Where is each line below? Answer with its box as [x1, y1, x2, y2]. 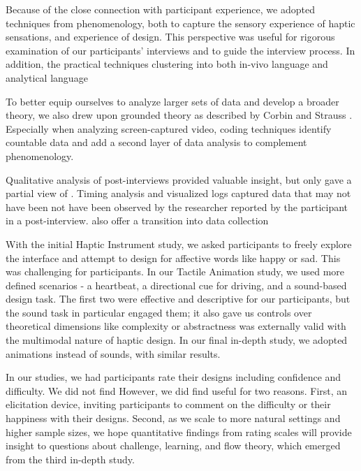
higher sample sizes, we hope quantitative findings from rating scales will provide [6, 424, 352, 439]
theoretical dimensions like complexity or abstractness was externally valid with [6, 319, 346, 333]
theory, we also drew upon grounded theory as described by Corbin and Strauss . [6, 108, 353, 122]
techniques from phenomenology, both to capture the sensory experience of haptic [6, 15, 355, 30]
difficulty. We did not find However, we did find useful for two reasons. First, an [6, 383, 348, 398]
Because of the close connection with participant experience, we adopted [6, 2, 315, 16]
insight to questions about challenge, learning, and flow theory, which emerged [6, 438, 341, 453]
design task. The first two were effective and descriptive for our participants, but [6, 291, 351, 306]
